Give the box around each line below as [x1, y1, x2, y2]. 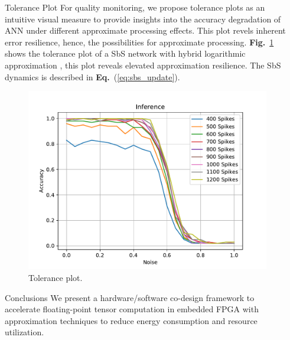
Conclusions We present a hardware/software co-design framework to [5, 291, 255, 303]
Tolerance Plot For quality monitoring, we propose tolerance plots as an [5, 1, 265, 13]
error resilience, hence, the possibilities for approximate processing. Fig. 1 [5, 35, 274, 48]
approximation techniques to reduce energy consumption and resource [5, 314, 258, 326]
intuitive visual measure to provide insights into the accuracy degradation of [5, 12, 281, 25]
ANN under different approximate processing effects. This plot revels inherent [5, 24, 286, 37]
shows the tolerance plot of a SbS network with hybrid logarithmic [5, 47, 246, 60]
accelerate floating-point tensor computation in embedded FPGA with [5, 303, 259, 315]
